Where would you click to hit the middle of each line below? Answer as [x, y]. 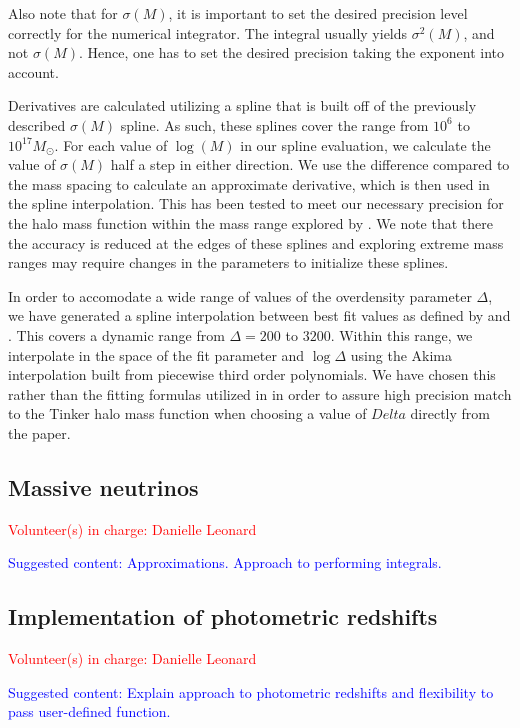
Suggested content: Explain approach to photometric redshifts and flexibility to [251, 691]
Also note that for [63, 13]
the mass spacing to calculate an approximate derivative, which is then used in [249, 183]
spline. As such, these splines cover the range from [274, 124]
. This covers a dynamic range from [116, 334]
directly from [450, 413]
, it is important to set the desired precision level [318, 13]
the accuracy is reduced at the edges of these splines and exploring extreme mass [256, 242]
